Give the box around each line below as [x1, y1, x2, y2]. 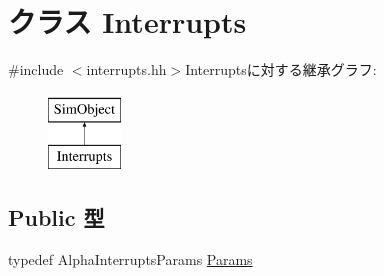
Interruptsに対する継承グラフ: [185, 59, 377, 80]
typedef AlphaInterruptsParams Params [8, 249, 253, 270]
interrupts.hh [86, 59, 167, 80]
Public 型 [8, 202, 105, 233]
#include [8, 59, 64, 80]
